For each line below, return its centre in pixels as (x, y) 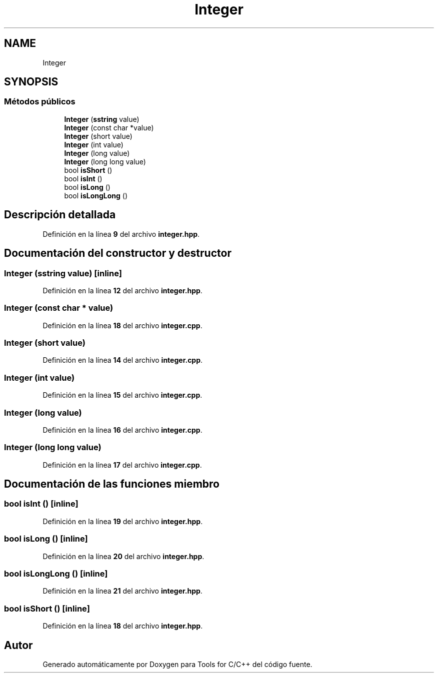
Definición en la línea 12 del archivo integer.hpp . (122, 290)
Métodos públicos (40, 102)
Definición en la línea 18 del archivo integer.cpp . (122, 325)
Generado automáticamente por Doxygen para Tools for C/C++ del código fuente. (177, 664)
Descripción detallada (60, 215)
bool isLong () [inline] (46, 539)
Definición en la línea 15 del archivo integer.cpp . (122, 395)
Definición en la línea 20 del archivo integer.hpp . (123, 556)
